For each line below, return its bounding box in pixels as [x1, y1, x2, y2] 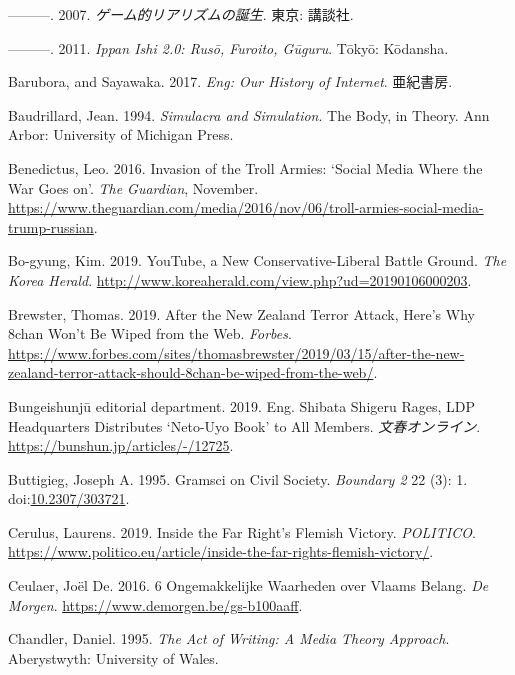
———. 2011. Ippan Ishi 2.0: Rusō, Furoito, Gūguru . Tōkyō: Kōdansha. [8, 37, 449, 58]
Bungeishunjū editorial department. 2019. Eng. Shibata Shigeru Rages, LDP [8, 395, 476, 416]
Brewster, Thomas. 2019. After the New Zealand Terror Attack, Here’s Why [8, 303, 475, 324]
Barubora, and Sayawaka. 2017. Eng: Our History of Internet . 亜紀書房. [8, 71, 453, 92]
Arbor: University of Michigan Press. [8, 124, 234, 145]
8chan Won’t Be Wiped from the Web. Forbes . [8, 323, 292, 344]
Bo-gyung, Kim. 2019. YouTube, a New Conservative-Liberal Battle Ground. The [8, 250, 507, 271]
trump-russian [8, 216, 94, 237]
